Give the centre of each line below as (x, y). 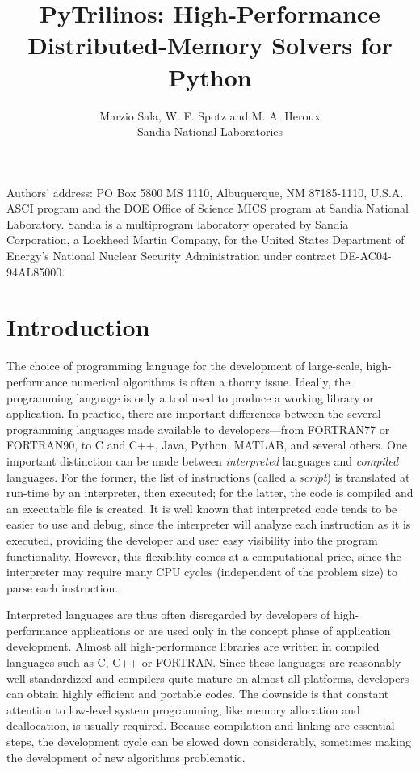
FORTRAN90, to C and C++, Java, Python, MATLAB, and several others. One (207, 445)
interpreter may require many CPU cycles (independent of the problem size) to (202, 572)
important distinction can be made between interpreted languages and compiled (203, 460)
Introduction (78, 327)
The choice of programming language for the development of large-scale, (185, 366)
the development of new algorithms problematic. (126, 757)
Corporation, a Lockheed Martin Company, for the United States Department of (206, 240)
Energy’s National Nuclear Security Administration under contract (172, 256)
